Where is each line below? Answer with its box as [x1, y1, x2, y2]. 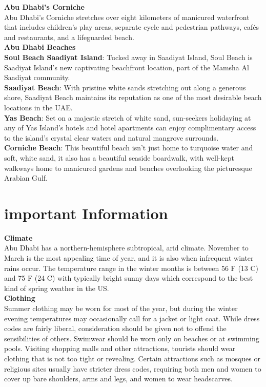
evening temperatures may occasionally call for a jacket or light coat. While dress [4, 313, 260, 323]
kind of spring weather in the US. [4, 282, 109, 293]
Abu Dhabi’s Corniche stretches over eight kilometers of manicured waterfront [4, 11, 250, 22]
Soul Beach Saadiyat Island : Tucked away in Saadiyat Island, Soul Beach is [4, 51, 253, 62]
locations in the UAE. [4, 102, 73, 112]
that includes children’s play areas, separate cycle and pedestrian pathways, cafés [4, 22, 259, 32]
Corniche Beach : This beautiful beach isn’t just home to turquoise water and [4, 142, 253, 153]
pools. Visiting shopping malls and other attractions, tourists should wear [4, 343, 236, 354]
